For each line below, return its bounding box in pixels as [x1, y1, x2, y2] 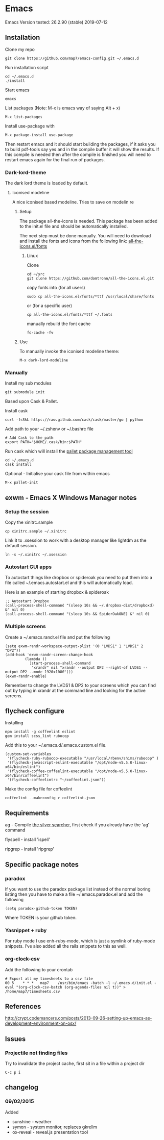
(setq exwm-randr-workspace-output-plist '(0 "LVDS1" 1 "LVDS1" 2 [5, 643, 143, 649]
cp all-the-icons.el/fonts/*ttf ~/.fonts [26, 312, 113, 317]
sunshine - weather [12, 1118, 52, 1124]
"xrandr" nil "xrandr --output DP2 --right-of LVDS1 [31, 665, 141, 670]
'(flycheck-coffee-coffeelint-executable [7, 769, 93, 774]
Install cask [5, 408, 28, 414]
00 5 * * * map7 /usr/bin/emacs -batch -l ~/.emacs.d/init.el [5, 980, 152, 986]
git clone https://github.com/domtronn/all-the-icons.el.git [26, 276, 154, 281]
